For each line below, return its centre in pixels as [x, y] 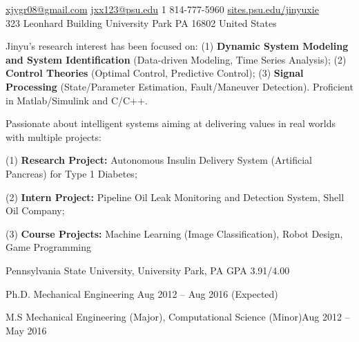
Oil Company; [35, 210]
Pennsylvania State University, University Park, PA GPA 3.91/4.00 [148, 270]
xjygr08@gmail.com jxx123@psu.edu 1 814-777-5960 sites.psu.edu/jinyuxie [162, 9]
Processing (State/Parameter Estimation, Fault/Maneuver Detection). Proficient [179, 86]
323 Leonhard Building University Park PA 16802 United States [141, 22]
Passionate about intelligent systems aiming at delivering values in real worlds [171, 123]
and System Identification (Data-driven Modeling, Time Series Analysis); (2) [176, 59]
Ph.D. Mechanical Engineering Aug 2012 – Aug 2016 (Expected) [142, 293]
